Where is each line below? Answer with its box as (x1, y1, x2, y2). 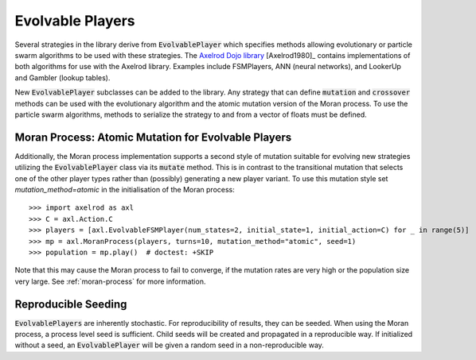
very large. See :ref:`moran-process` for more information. (14, 277, 206, 286)
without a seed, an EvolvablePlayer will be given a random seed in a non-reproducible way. (14, 340, 324, 350)
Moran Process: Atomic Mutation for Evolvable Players (14, 130, 292, 144)
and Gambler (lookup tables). (14, 72, 111, 83)
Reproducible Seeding (14, 297, 127, 311)
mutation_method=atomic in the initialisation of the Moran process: (14, 184, 235, 194)
